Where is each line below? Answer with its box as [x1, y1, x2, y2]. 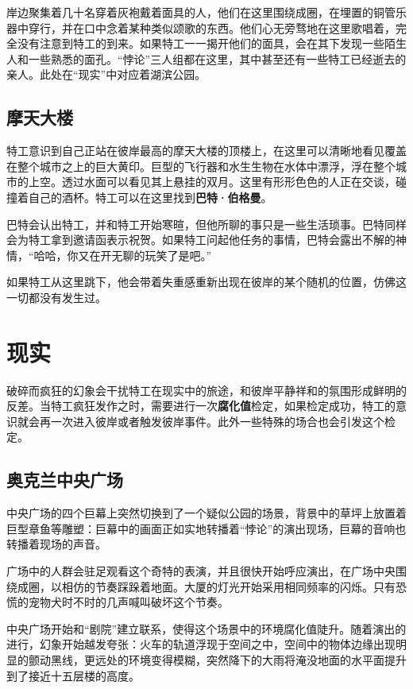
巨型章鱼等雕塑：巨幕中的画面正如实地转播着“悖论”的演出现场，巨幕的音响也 [6, 520, 407, 536]
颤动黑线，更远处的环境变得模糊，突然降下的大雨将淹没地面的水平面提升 [28, 651, 407, 668]
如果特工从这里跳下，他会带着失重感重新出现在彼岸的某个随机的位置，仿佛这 [6, 273, 407, 290]
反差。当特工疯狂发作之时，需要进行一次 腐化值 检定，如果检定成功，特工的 [6, 397, 396, 414]
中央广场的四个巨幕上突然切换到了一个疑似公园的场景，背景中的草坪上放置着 [6, 505, 407, 521]
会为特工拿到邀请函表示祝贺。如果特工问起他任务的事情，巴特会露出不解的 [6, 231, 396, 248]
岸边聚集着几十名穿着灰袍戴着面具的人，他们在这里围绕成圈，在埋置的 [6, 4, 373, 20]
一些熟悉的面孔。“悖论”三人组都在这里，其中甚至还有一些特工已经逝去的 [28, 50, 407, 67]
